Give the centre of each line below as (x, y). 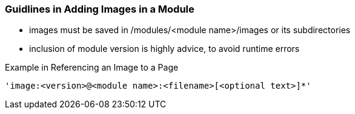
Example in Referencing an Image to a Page (92, 68)
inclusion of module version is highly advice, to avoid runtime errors (164, 49)
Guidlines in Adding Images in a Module (100, 9)
